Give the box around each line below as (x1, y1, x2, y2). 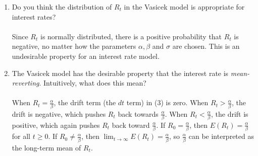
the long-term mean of (12, 142, 81, 152)
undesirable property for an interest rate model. (12, 50, 160, 61)
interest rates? (12, 11, 56, 22)
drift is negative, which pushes (12, 108, 106, 119)
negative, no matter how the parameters (12, 41, 136, 51)
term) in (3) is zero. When (126, 97, 209, 108)
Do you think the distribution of (12, 2, 112, 12)
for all (12, 131, 31, 141)
